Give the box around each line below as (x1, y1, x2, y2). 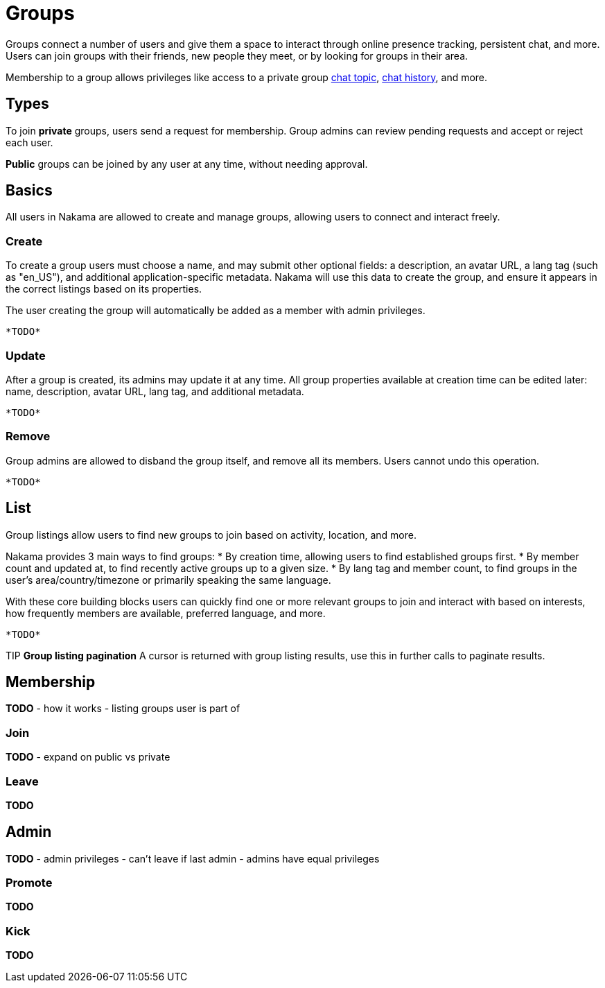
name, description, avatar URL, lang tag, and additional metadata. (6, 385, 304, 397)
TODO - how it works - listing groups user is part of (6, 702, 240, 715)
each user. (6, 136, 53, 148)
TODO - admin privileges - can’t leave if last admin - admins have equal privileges (6, 852, 380, 865)
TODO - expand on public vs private (6, 751, 170, 763)
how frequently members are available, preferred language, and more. (6, 607, 326, 619)
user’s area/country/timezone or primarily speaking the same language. (6, 573, 331, 586)
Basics (6, 182, 53, 200)
